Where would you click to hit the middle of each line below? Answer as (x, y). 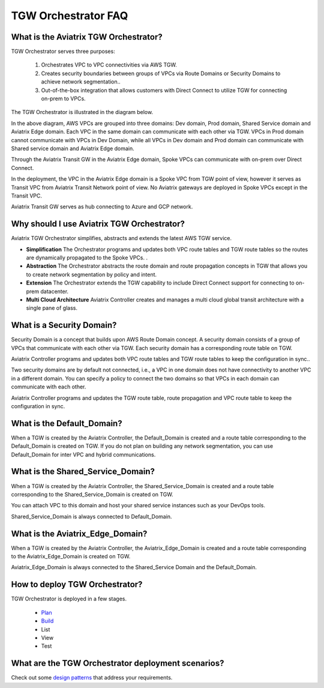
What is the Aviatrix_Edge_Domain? (79, 533)
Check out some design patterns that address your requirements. (92, 678)
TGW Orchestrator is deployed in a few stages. (69, 599)
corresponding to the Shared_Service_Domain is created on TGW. (92, 494)
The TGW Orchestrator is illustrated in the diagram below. (82, 112)
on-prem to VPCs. (64, 98)
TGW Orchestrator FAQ (70, 16)
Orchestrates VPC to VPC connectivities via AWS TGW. (109, 65)
